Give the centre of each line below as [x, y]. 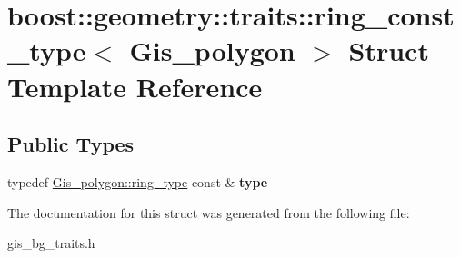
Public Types [71, 144]
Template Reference [135, 86]
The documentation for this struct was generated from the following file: [209, 212]
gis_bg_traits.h [51, 243]
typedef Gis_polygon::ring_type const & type [138, 181]
